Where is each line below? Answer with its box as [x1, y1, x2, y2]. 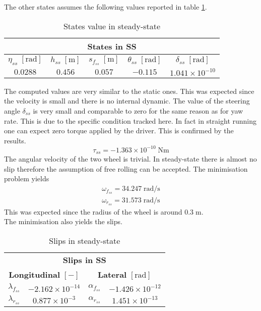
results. [4, 135, 26, 145]
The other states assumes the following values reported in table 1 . [4, 2, 207, 12]
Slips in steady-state [49, 235, 120, 247]
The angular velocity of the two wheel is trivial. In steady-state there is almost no [4, 153, 257, 164]
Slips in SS [62, 254, 106, 266]
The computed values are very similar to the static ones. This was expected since [4, 85, 254, 96]
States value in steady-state [63, 20, 161, 32]
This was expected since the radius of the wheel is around [4, 206, 182, 217]
